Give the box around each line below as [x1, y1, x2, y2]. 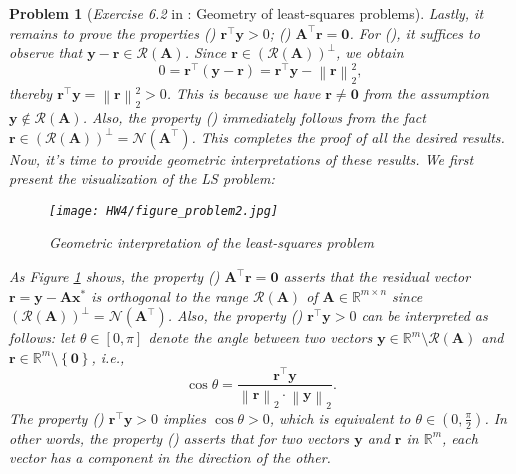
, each [442, 427, 478, 448]
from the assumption [363, 83, 489, 104]
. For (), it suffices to [349, 22, 480, 43]
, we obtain [335, 42, 404, 63]
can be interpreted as [361, 305, 488, 326]
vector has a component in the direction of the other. [9, 447, 331, 468]
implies [163, 407, 207, 428]
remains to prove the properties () [9, 22, 216, 43]
